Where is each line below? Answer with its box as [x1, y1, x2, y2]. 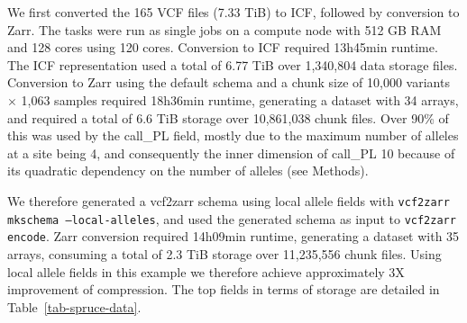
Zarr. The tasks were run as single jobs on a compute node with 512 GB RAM [7, 20, 442, 39]
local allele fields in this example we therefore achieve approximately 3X [7, 262, 405, 281]
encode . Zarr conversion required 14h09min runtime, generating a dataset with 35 [7, 227, 460, 246]
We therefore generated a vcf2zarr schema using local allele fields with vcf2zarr [7, 191, 450, 210]
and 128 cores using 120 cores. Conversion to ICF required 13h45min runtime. [7, 38, 438, 57]
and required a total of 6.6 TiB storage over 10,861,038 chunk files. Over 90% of [7, 108, 449, 127]
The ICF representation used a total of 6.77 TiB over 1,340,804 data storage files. [7, 55, 458, 74]
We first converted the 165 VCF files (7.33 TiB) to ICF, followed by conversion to [7, 3, 460, 21]
